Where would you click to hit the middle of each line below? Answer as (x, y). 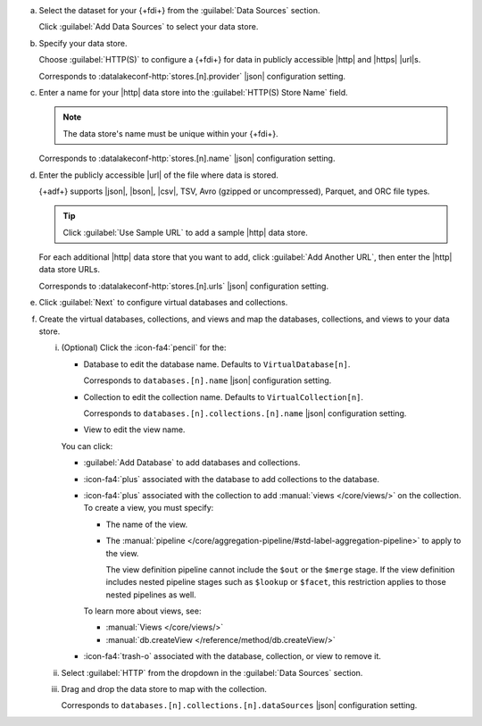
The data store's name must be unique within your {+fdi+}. (170, 133)
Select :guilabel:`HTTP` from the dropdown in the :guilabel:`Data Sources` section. (212, 672)
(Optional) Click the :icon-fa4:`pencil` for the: (144, 347)
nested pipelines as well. (151, 595)
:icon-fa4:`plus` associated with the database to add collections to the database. (231, 479)
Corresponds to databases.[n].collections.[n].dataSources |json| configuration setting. (239, 705)
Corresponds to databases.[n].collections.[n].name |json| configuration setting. (245, 413)
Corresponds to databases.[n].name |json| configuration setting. (208, 380)
